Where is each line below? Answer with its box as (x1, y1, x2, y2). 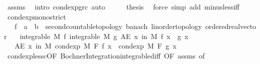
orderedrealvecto (205, 21, 256, 31)
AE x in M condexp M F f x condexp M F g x (14, 40, 177, 51)
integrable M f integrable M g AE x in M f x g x (20, 30, 188, 41)
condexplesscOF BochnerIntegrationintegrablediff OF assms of (7, 50, 205, 60)
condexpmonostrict (7, 11, 66, 21)
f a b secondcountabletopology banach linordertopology (14, 21, 202, 31)
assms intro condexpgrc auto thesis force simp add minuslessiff (7, 1, 240, 11)
